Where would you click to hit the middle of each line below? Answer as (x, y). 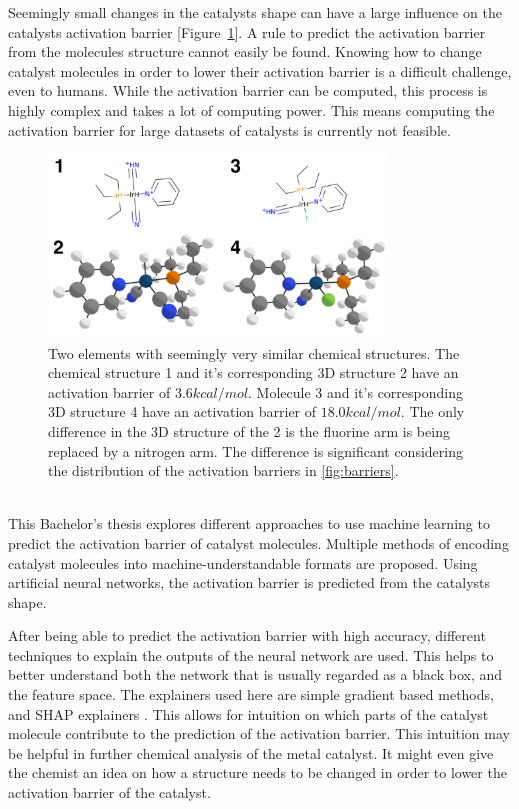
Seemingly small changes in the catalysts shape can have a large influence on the (255, 12)
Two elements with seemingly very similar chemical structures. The (254, 352)
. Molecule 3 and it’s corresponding (355, 391)
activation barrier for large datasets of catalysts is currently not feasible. (229, 129)
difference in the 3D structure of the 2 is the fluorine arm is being (249, 430)
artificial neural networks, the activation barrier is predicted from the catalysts (249, 582)
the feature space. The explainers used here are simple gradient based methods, (251, 694)
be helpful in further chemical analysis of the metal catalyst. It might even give (251, 752)
